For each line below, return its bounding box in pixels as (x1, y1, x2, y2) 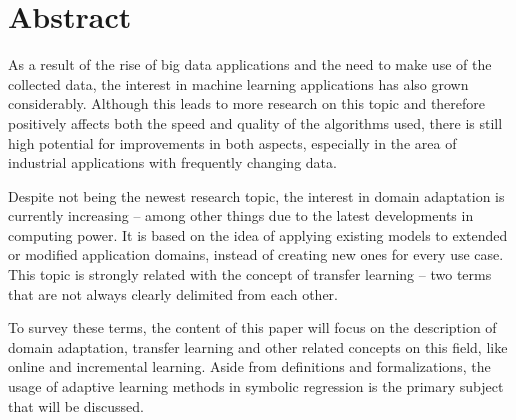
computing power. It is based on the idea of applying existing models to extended (8, 224, 508, 245)
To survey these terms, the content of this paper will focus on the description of (8, 317, 497, 338)
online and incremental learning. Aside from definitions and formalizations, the (8, 356, 491, 377)
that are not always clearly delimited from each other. (8, 283, 338, 304)
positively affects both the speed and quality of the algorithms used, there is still (8, 112, 503, 133)
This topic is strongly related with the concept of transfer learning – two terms (8, 264, 492, 285)
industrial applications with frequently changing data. (8, 152, 337, 173)
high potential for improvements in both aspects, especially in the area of (8, 132, 457, 153)
